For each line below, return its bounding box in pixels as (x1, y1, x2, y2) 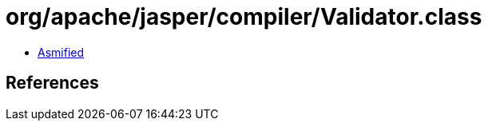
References (6, 73, 99, 93)
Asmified (38, 45, 85, 59)
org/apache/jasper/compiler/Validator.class (6, 3, 482, 30)
